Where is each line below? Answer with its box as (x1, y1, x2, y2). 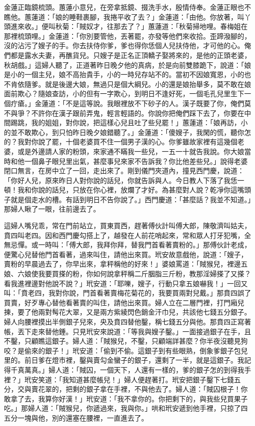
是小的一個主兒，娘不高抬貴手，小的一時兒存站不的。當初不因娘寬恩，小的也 (4, 69, 251, 80)
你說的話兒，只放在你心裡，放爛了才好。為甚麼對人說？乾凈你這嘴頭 (31, 185, 251, 195)
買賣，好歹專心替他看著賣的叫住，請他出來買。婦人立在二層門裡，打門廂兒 (4, 297, 244, 307)
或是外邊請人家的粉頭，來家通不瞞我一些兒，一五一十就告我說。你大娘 (17, 146, 244, 156)
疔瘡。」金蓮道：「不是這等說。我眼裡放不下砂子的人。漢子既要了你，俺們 (10, 98, 244, 108)
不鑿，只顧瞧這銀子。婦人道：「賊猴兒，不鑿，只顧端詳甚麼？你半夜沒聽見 (4, 336, 241, 346)
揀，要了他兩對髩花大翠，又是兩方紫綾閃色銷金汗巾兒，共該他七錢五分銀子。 (4, 307, 251, 317)
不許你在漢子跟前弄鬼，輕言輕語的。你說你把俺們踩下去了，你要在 (31, 107, 244, 118)
